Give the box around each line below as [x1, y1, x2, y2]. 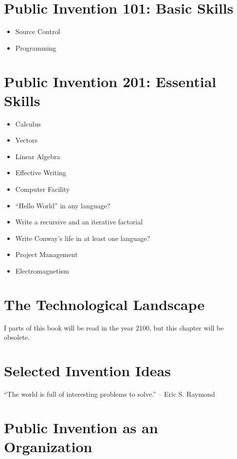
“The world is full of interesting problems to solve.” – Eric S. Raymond [4, 389, 215, 399]
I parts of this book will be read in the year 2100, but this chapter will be [4, 322, 224, 332]
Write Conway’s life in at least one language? [15, 233, 150, 243]
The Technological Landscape [4, 294, 205, 314]
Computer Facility [15, 184, 70, 194]
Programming [15, 42, 56, 53]
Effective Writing [15, 167, 66, 178]
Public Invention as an [4, 417, 158, 437]
